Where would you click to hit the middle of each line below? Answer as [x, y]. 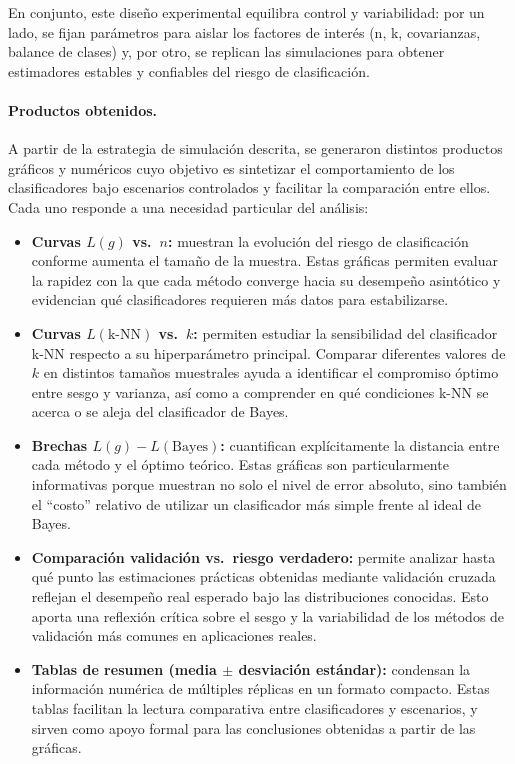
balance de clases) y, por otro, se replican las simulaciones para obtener [226, 51]
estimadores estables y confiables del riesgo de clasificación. [189, 70]
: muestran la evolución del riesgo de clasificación [318, 240]
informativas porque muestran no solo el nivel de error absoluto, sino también [269, 484]
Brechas [59, 444]
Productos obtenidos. [83, 109]
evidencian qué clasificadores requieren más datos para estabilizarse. [240, 299]
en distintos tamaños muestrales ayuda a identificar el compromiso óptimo [271, 372]
